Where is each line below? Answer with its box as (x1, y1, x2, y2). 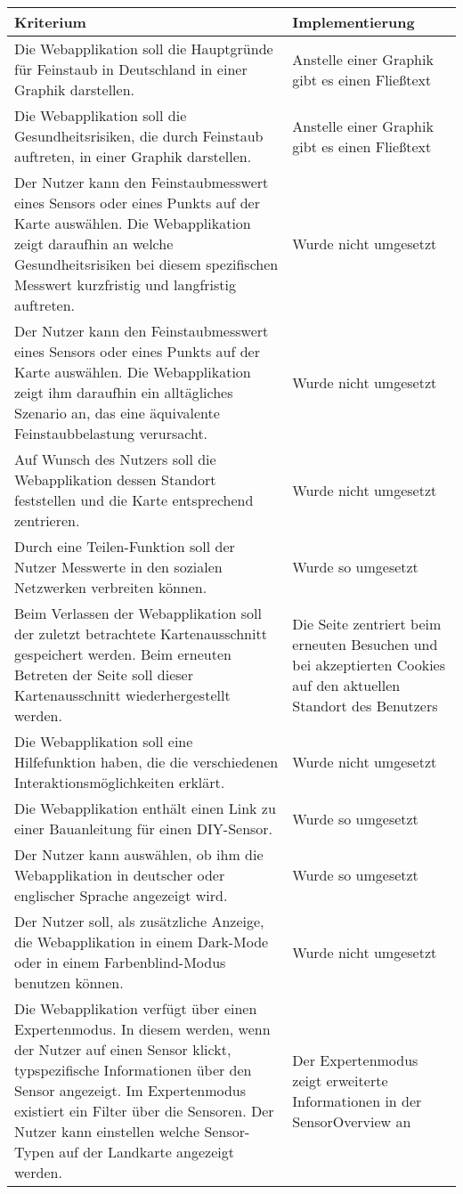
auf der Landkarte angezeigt (59, 1141, 234, 1162)
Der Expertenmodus (292, 1049, 418, 1070)
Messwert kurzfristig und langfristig (14, 274, 237, 295)
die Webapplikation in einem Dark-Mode (14, 931, 269, 952)
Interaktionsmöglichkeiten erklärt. (14, 772, 225, 792)
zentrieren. (14, 510, 80, 531)
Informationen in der (292, 1090, 422, 1111)
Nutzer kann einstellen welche (14, 1121, 200, 1141)
